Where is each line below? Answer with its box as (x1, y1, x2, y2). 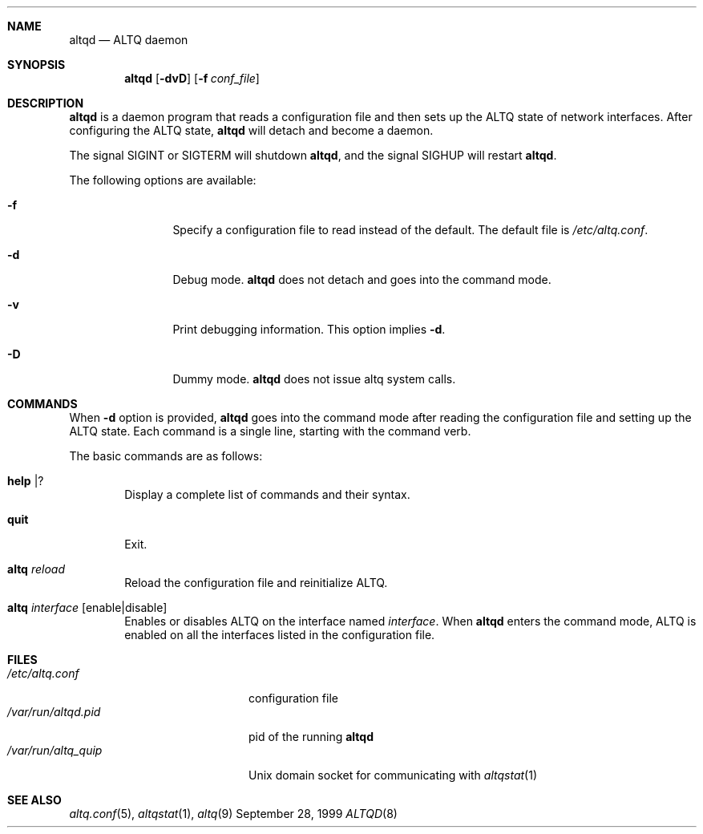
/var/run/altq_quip (7, 743, 103, 757)
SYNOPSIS (7, 58, 66, 71)
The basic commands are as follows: (69, 449, 263, 463)
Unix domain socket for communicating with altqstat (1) (248, 768, 538, 782)
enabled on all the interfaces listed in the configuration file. (124, 628, 435, 642)
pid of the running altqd (248, 730, 374, 743)
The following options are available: (69, 173, 257, 187)
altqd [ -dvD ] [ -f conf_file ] (124, 71, 260, 85)
